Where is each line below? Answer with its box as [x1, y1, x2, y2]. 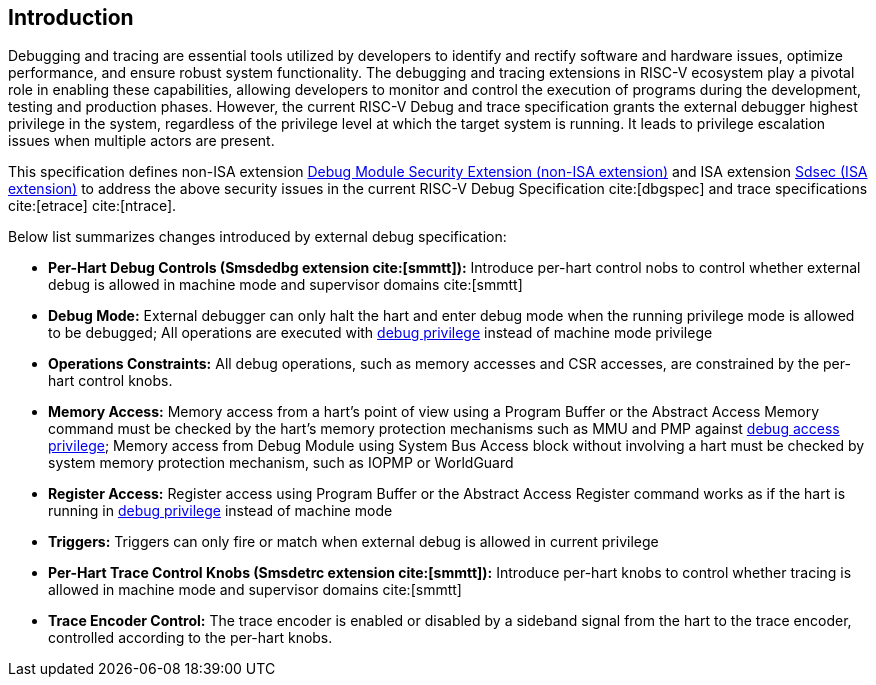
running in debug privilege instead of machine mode [48, 502, 393, 520]
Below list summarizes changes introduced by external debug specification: [8, 228, 507, 246]
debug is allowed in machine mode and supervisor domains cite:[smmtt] [48, 276, 523, 294]
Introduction [8, 5, 134, 30]
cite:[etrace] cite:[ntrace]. [8, 197, 177, 215]
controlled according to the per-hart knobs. [48, 629, 333, 647]
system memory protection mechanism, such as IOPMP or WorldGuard [48, 454, 514, 472]
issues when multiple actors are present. [8, 132, 275, 150]
